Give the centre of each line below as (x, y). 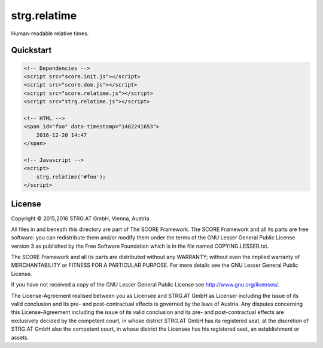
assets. (20, 337)
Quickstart (31, 50)
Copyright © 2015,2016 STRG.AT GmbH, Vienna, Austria (80, 218)
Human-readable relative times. (50, 33)
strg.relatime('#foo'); (71, 177)
